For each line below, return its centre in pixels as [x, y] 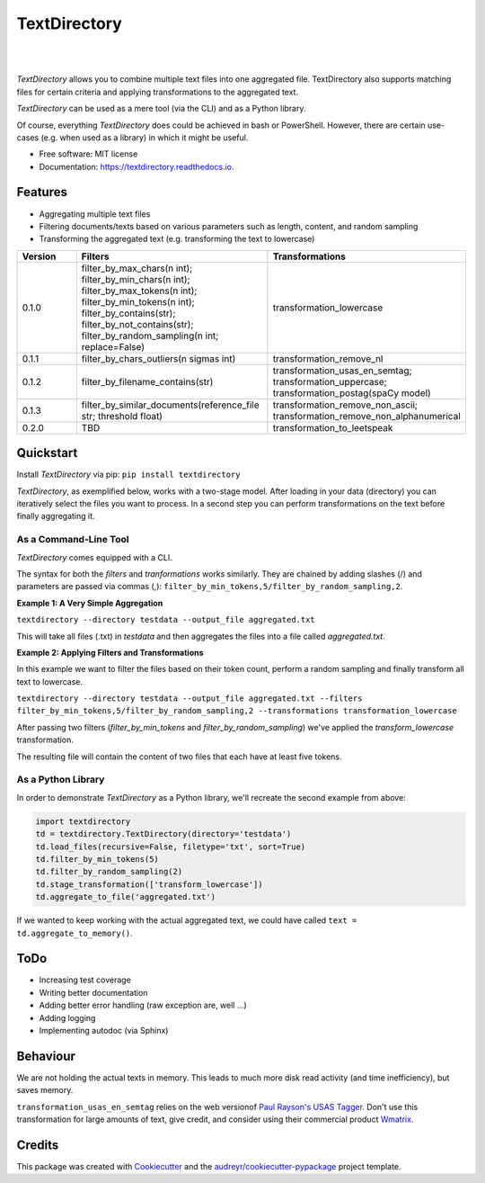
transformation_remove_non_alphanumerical [367, 416]
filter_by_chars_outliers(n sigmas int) [159, 358]
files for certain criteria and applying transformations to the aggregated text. [158, 92]
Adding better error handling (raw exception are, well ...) [143, 1005]
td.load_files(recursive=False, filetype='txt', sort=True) [171, 847]
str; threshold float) [122, 416]
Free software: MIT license [88, 154]
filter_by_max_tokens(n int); [139, 291]
